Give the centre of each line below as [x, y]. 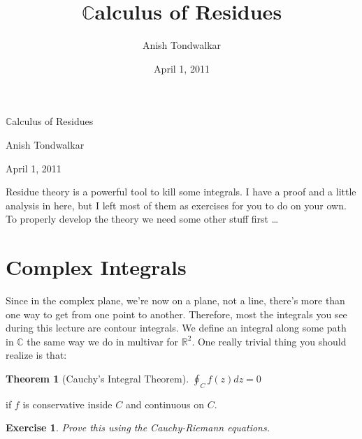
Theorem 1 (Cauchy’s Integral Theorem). [97, 378]
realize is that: [36, 355]
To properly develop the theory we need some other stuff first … [142, 219]
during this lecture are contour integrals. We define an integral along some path [176, 328]
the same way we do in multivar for [103, 341]
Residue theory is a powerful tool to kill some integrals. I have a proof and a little [181, 192]
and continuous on [165, 404]
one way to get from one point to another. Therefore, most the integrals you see [176, 314]
